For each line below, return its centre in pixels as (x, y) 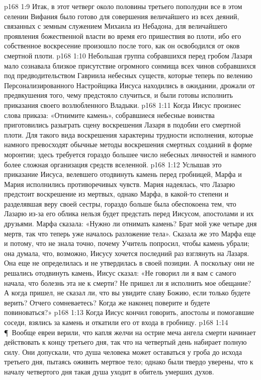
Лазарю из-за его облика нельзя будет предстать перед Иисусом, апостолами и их (129, 213)
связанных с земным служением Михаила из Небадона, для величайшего (116, 26)
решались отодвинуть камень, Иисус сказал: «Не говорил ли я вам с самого (120, 273)
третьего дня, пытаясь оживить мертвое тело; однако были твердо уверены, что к (129, 362)
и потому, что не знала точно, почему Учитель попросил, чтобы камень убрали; (127, 243)
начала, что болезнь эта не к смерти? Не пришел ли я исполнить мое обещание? (128, 282)
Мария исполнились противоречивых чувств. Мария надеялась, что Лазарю (120, 184)
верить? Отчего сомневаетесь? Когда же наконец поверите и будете (107, 302)
